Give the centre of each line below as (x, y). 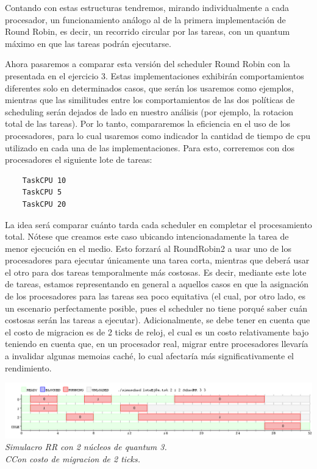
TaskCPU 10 (44, 180)
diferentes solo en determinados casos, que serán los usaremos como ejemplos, (149, 88)
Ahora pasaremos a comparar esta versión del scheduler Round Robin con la (148, 64)
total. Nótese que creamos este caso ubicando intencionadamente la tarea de (147, 236)
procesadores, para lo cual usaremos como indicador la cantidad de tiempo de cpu (158, 135)
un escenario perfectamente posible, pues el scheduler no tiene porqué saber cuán (156, 308)
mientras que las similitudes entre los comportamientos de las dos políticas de (150, 100)
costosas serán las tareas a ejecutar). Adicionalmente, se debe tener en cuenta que (158, 320)
